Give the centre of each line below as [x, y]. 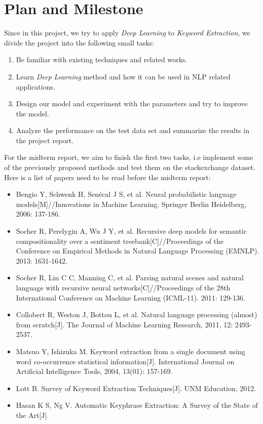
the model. [32, 113]
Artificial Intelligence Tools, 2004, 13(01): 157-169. [94, 371]
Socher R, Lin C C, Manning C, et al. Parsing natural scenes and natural [130, 278]
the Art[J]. [32, 415]
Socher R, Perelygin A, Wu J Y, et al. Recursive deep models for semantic [131, 231]
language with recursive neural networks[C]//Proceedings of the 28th [123, 287]
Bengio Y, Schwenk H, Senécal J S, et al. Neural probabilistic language [126, 194]
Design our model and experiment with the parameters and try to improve [132, 103]
